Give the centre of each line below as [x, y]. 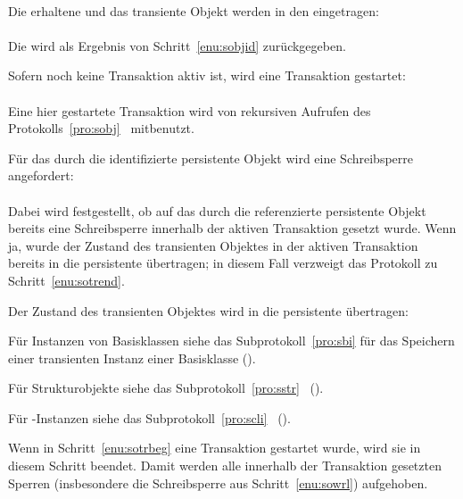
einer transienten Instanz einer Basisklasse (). [132, 358]
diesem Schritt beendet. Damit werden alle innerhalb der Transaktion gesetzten [225, 466]
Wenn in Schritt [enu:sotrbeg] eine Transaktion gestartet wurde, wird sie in [215, 448]
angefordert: [41, 175]
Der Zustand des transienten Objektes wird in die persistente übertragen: [208, 310]
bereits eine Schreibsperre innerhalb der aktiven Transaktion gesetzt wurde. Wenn [232, 228]
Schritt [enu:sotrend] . [66, 280]
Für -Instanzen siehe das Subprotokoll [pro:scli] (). [149, 417]
